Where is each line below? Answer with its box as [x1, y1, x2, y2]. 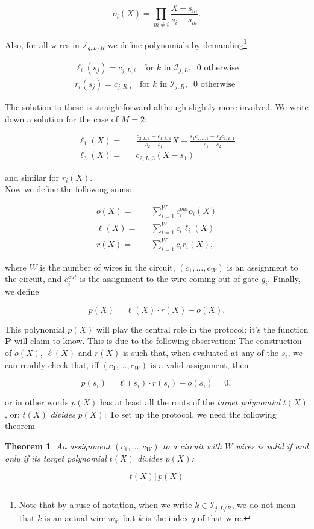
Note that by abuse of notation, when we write [19, 498, 192, 511]
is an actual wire [45, 511, 106, 524]
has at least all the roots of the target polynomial [100, 396, 280, 408]
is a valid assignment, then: [150, 358, 251, 371]
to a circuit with [162, 439, 222, 452]
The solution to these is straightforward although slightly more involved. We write [5, 100, 309, 113]
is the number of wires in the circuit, [40, 260, 175, 273]
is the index [145, 511, 189, 524]
